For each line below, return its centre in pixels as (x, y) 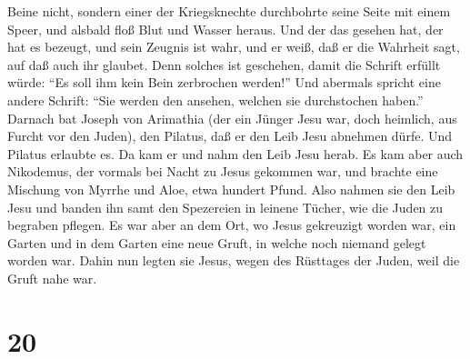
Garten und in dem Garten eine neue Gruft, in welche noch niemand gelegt (217, 242)
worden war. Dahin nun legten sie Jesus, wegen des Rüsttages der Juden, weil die (234, 260)
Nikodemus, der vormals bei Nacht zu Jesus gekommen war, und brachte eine (223, 171)
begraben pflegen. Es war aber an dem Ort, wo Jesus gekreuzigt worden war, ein (232, 225)
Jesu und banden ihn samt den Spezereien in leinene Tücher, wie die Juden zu (225, 207)
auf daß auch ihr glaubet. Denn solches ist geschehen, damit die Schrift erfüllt (224, 64)
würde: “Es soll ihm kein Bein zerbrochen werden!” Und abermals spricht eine (224, 82)
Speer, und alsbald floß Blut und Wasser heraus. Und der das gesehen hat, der (225, 29)
